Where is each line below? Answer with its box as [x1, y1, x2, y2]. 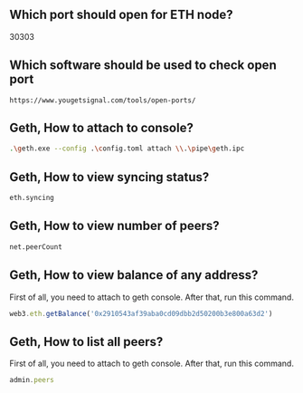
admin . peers [9, 376, 54, 385]
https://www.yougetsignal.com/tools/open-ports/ [9, 95, 196, 105]
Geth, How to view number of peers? [9, 218, 220, 234]
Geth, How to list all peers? [9, 334, 164, 350]
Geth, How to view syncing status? [9, 169, 210, 185]
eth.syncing [9, 194, 54, 203]
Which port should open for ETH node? [9, 7, 233, 23]
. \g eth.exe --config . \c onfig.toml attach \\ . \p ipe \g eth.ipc [9, 144, 245, 153]
